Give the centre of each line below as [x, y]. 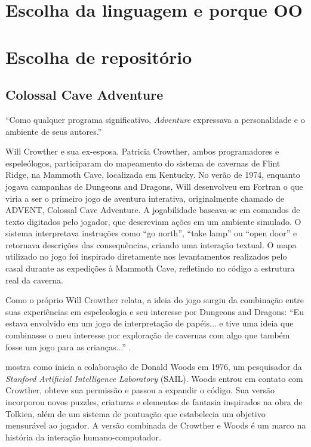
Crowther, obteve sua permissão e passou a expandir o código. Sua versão [140, 390]
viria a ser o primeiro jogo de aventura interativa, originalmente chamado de [145, 198]
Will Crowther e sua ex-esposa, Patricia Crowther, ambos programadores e [142, 151]
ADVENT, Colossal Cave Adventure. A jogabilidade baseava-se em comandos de [153, 210]
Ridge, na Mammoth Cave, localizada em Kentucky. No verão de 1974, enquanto [153, 175]
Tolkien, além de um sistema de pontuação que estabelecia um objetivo [136, 413]
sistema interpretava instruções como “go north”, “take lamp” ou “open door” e [151, 233]
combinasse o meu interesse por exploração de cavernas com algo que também [148, 335]
